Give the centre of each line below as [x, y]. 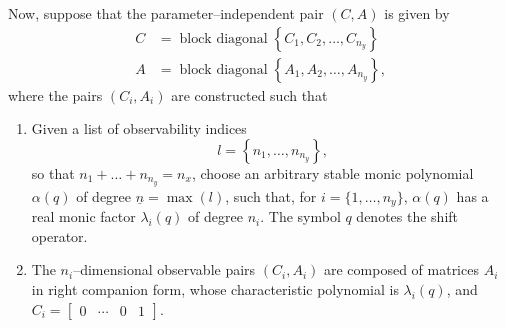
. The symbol [300, 216]
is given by [417, 13]
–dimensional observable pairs [164, 269]
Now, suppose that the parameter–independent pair [166, 13]
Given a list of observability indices [139, 128]
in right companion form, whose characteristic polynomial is [215, 288]
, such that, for [271, 195]
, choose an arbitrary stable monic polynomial [332, 172]
